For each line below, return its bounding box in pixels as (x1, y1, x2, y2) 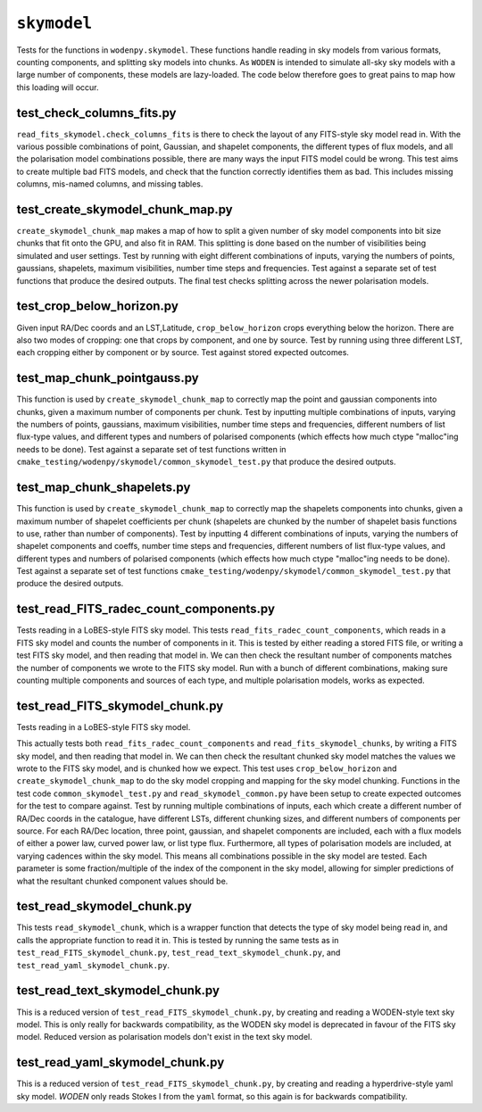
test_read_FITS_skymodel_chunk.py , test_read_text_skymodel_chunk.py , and (16, 947, 341, 958)
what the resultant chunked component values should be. (16, 875, 229, 886)
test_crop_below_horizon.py (16, 299, 179, 314)
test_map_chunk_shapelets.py (16, 480, 191, 495)
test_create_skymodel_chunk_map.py (16, 202, 233, 217)
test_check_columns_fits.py (16, 105, 177, 120)
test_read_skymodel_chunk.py (16, 899, 192, 914)
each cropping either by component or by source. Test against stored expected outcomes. (16, 347, 350, 358)
